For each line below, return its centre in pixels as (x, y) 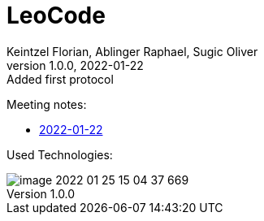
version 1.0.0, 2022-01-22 (75, 65)
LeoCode (56, 15)
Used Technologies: (60, 154)
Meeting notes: (47, 104)
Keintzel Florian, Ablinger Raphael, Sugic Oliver (132, 51)
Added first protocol (60, 79)
